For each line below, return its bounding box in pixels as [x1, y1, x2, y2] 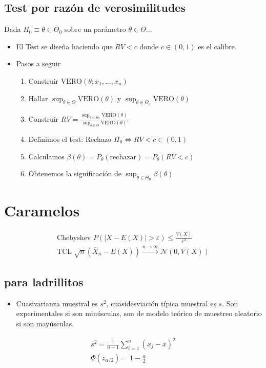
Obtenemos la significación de [28, 168, 121, 179]
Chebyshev [57, 234, 91, 242]
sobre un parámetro [64, 24, 126, 34]
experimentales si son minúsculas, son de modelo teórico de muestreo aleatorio [16, 308, 262, 319]
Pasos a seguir [16, 58, 61, 69]
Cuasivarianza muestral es [16, 298, 98, 308]
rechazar [110, 153, 137, 161]
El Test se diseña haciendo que [16, 41, 113, 51]
